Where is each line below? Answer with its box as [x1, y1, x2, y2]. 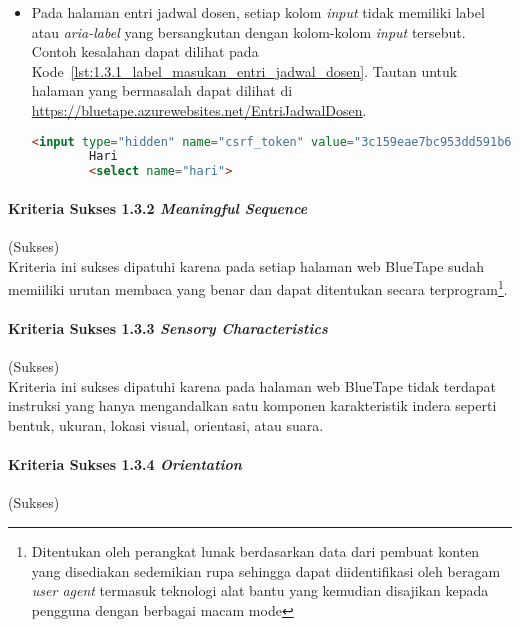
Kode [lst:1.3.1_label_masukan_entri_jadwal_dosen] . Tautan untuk [31, 60, 458, 81]
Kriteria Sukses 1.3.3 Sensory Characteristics [8, 318, 328, 339]
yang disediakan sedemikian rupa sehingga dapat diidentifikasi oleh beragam [31, 560, 501, 581]
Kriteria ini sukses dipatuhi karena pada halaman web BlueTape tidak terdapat [8, 375, 496, 396]
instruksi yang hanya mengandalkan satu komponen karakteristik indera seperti [8, 395, 497, 416]
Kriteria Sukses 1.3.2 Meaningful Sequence [8, 197, 308, 218]
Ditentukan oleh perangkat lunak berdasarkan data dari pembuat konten [31, 540, 480, 561]
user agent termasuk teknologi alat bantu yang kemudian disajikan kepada [31, 580, 489, 601]
